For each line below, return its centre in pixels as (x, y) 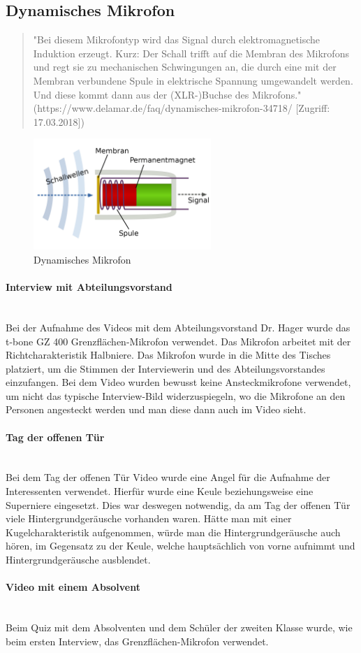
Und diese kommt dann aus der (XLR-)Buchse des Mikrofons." (167, 94)
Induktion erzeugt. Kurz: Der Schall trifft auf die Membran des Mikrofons (191, 53)
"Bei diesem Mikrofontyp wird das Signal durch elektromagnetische (177, 40)
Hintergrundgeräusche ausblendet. (78, 560)
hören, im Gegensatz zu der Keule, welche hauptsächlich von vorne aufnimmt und (180, 546)
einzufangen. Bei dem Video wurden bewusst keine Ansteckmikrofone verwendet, (178, 382)
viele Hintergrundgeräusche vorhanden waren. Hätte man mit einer (149, 518)
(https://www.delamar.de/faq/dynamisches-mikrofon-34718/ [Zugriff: (182, 108)
